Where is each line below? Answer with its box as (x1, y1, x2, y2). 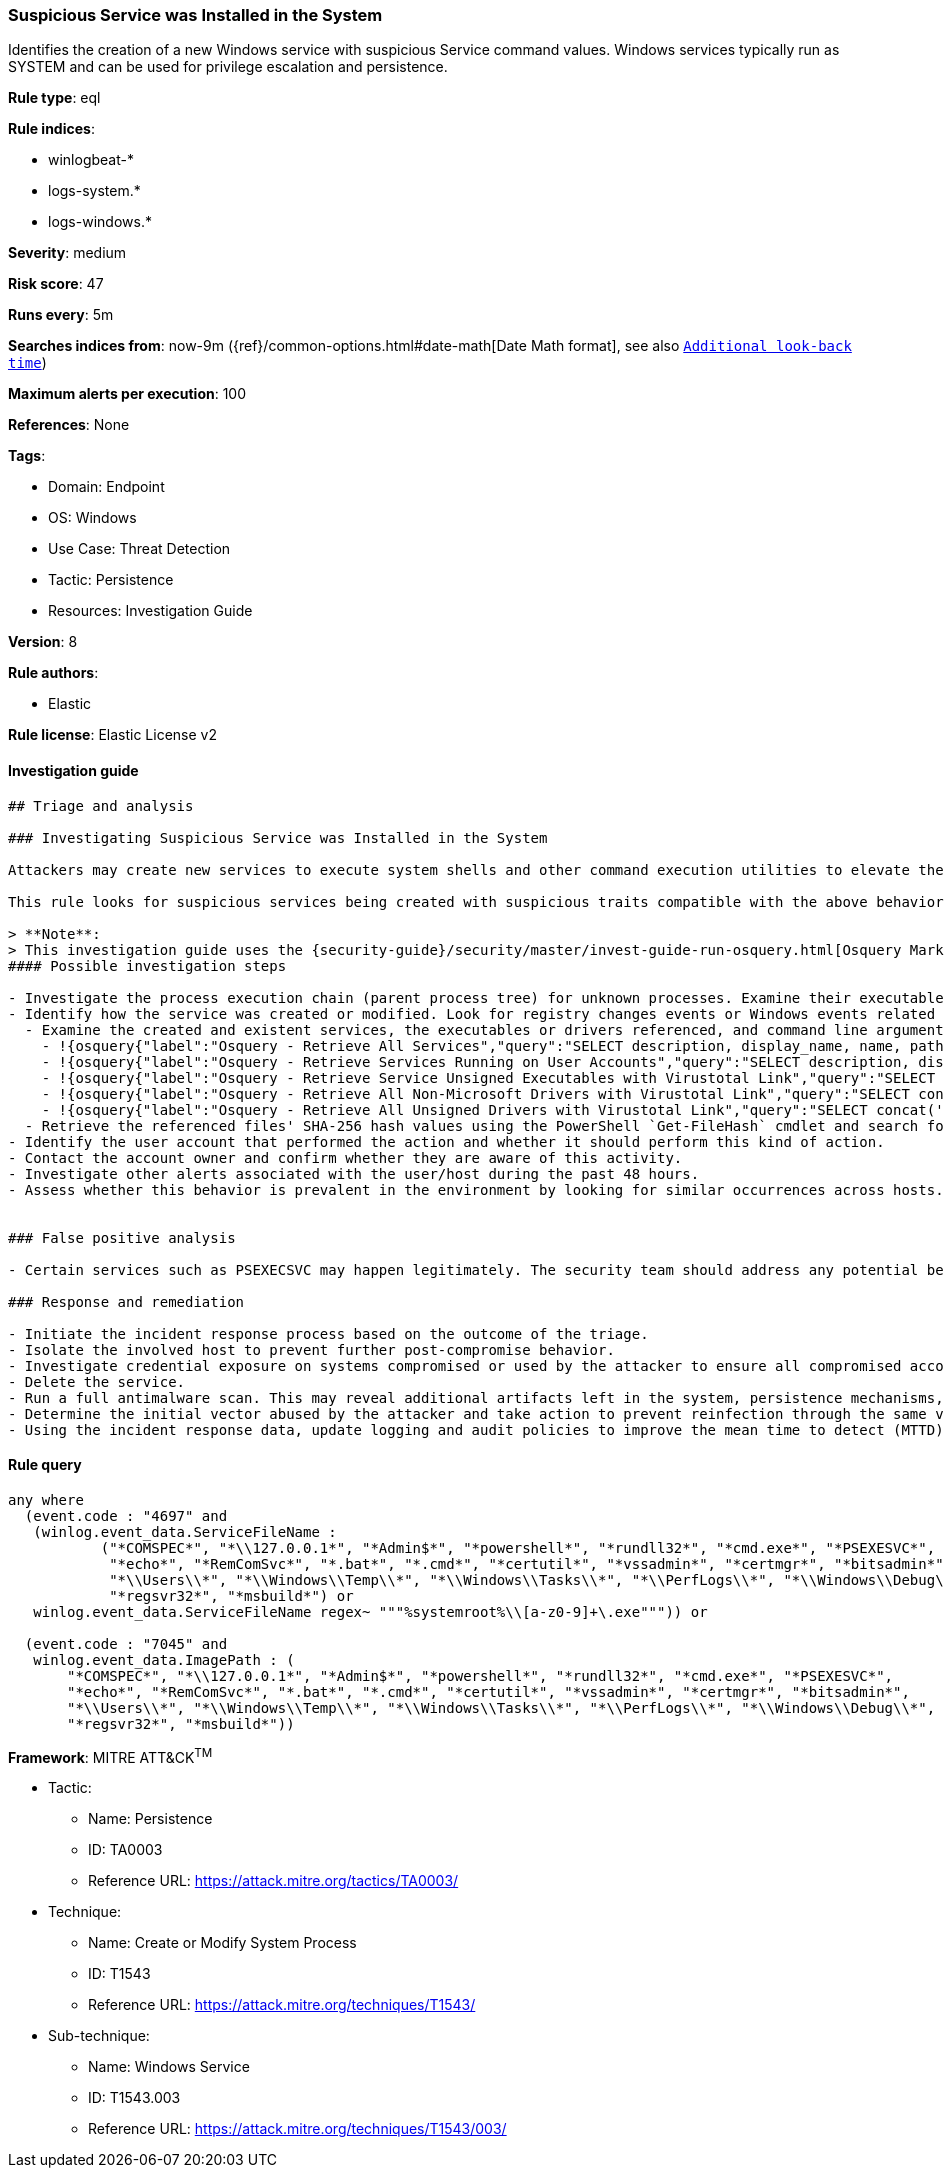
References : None (8, 416, 130, 434)
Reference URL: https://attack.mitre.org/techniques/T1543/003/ (88, 2120, 507, 2138)
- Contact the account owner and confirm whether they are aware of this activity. (8, 1149, 683, 1166)
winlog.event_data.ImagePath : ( (33, 1651, 295, 1668)
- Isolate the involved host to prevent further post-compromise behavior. (8, 1341, 615, 1358)
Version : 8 (8, 633, 78, 651)
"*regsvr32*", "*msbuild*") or (109, 1587, 354, 1604)
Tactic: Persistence (48, 571, 174, 589)
